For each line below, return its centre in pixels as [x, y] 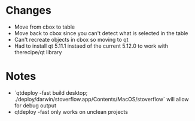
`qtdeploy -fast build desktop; [51, 92]
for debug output [35, 106]
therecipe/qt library [38, 52]
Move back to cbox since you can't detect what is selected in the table [101, 33]
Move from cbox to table [45, 27]
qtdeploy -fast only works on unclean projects [71, 111]
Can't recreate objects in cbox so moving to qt [71, 39]
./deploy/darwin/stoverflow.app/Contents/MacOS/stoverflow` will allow [101, 99]
